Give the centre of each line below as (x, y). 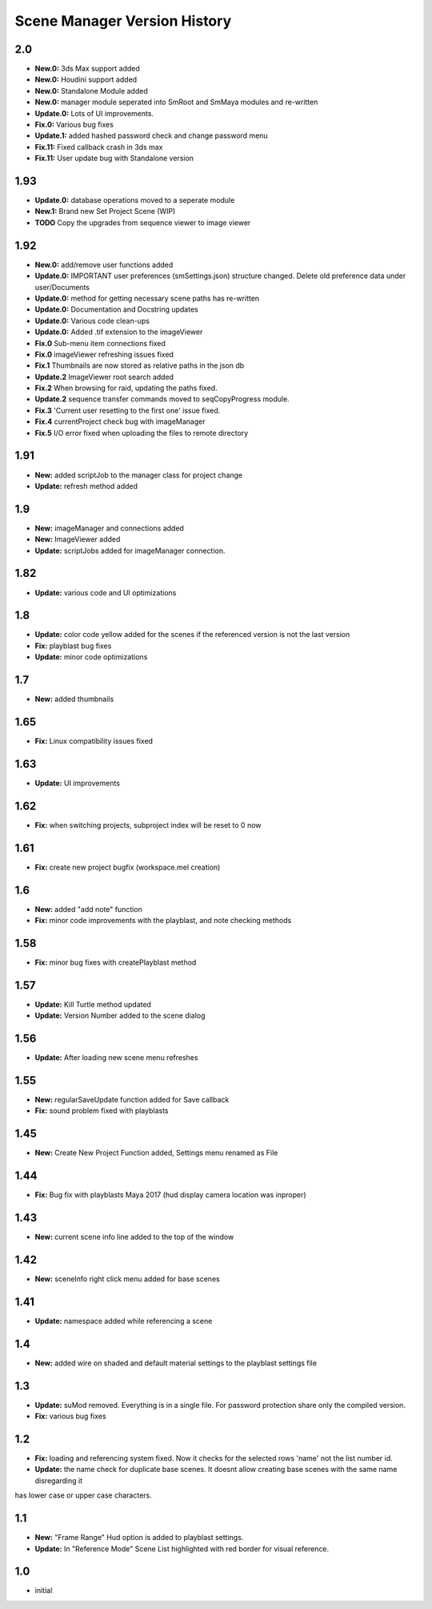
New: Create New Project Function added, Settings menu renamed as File (156, 1153)
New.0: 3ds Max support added (87, 69)
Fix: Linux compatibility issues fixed (94, 741)
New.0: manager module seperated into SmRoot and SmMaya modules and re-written (176, 102)
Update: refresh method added (86, 486)
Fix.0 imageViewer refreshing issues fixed (104, 354)
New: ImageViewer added (78, 539)
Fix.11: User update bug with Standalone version (114, 158)
